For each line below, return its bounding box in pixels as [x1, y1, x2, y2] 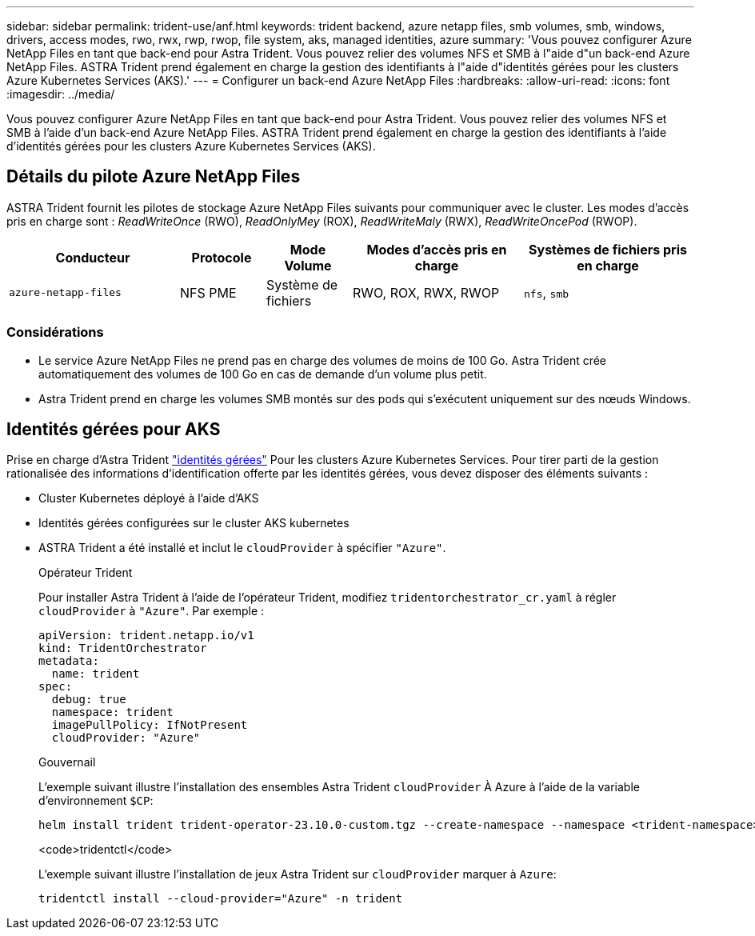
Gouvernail [38, 755, 96, 770]
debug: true [51, 693, 126, 706]
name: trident [51, 667, 140, 681]
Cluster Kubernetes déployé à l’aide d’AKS [38, 491, 259, 506]
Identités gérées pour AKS [6, 419, 221, 440]
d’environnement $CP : [38, 794, 154, 808]
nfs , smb [524, 284, 569, 301]
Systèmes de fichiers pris [529, 241, 687, 258]
